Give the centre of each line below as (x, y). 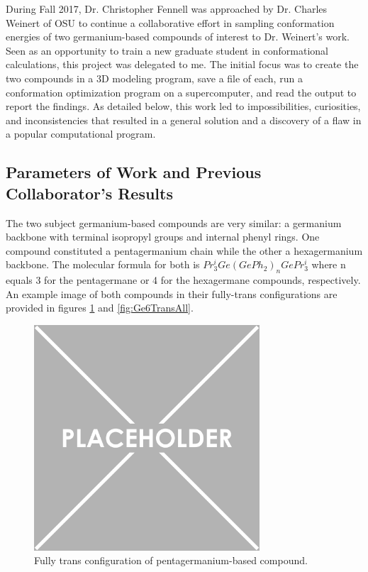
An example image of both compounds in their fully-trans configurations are (172, 293)
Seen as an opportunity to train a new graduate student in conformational (167, 50)
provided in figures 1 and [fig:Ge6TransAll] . (100, 308)
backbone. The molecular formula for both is (103, 264)
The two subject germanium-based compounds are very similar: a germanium (174, 222)
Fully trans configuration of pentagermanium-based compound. (171, 560)
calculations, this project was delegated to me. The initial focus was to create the (182, 64)
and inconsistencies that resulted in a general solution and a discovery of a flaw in (184, 120)
